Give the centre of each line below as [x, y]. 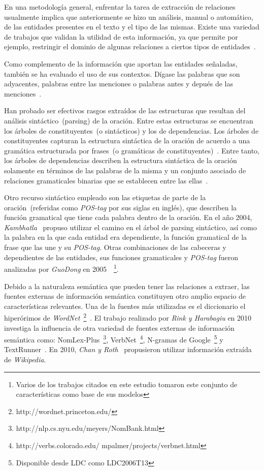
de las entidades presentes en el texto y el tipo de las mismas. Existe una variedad [132, 27]
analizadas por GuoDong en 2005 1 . [61, 268]
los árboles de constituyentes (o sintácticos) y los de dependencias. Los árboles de [131, 130]
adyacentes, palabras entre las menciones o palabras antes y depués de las [119, 84]
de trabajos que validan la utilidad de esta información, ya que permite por [121, 36]
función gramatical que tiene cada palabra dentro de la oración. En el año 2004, [128, 217]
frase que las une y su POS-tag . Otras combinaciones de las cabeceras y [115, 247]
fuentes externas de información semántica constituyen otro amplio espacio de [125, 296]
